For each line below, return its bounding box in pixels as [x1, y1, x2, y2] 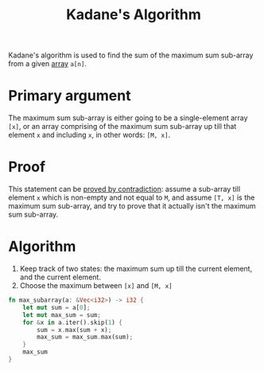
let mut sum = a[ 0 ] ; [22, 303, 91, 311]
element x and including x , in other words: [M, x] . [8, 130, 171, 140]
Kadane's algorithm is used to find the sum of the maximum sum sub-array [8, 50, 254, 61]
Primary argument [8, 87, 131, 105]
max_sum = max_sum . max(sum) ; [37, 333, 134, 342]
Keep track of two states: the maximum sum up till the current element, [19, 264, 253, 273]
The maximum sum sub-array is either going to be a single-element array [8, 113, 248, 123]
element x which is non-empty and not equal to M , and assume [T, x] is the [8, 193, 255, 202]
